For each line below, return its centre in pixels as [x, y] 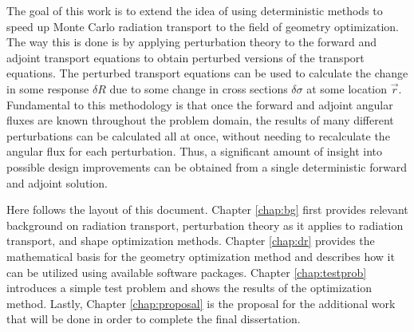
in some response [48, 88]
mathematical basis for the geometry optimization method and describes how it [201, 256]
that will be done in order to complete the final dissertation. [154, 319]
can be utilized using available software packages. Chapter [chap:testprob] [187, 272]
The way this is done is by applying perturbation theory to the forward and [192, 42]
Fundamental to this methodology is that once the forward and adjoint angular [200, 104]
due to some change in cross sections [199, 88]
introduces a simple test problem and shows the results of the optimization [189, 288]
